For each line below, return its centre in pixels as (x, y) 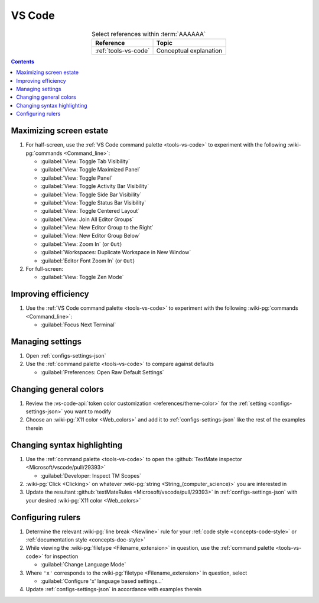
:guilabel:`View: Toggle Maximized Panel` (91, 170)
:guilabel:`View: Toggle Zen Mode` (82, 277)
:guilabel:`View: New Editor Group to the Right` (97, 228)
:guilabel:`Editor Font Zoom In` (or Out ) (88, 261)
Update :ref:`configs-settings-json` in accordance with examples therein (114, 589)
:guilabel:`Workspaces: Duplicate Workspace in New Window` (116, 252)
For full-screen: (45, 269)
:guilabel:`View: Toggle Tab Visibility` (85, 161)
